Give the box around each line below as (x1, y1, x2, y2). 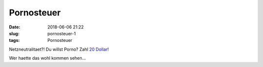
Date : (9, 24, 20, 30)
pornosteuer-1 (47, 30, 76, 36)
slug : (9, 30, 19, 36)
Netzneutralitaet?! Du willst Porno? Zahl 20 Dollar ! (9, 46, 109, 52)
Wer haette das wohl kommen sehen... (9, 55, 86, 61)
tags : (9, 38, 20, 43)
